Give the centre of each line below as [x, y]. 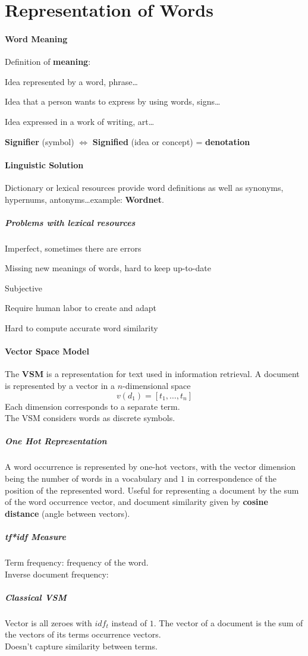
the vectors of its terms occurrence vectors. [83, 634]
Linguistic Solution [44, 164]
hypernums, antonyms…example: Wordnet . [84, 199]
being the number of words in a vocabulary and [92, 478]
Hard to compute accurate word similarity [81, 328]
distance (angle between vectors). [67, 513]
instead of [129, 622]
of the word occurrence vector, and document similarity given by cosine [136, 502]
